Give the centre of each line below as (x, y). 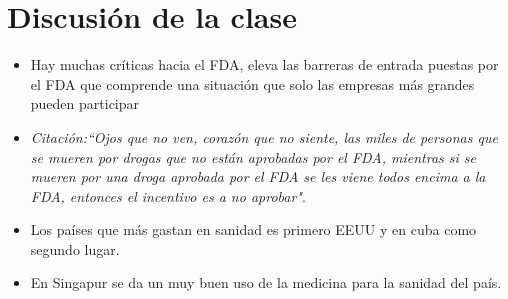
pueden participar (85, 103)
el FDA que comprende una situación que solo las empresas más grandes (252, 83)
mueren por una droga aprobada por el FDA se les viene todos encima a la (258, 176)
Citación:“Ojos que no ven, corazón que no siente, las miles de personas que (264, 136)
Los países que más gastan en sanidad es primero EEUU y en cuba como (253, 229)
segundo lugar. (75, 248)
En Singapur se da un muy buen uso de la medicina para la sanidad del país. (266, 282)
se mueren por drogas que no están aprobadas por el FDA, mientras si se (253, 156)
